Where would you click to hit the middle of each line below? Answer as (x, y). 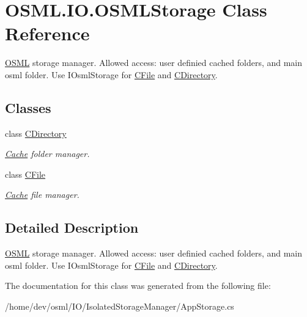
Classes (28, 107)
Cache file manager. (42, 195)
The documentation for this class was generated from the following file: (138, 286)
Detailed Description (72, 228)
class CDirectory (36, 133)
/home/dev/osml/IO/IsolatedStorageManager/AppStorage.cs (120, 306)
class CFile (25, 174)
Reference (47, 33)
